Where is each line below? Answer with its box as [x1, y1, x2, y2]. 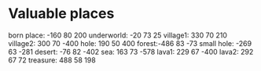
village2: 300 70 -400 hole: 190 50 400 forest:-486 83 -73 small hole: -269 [8, 38, 252, 48]
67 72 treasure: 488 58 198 [8, 55, 96, 65]
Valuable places [8, 5, 115, 23]
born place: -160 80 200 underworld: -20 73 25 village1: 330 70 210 [8, 30, 228, 40]
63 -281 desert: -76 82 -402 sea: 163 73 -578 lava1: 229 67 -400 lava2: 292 [8, 47, 254, 56]
